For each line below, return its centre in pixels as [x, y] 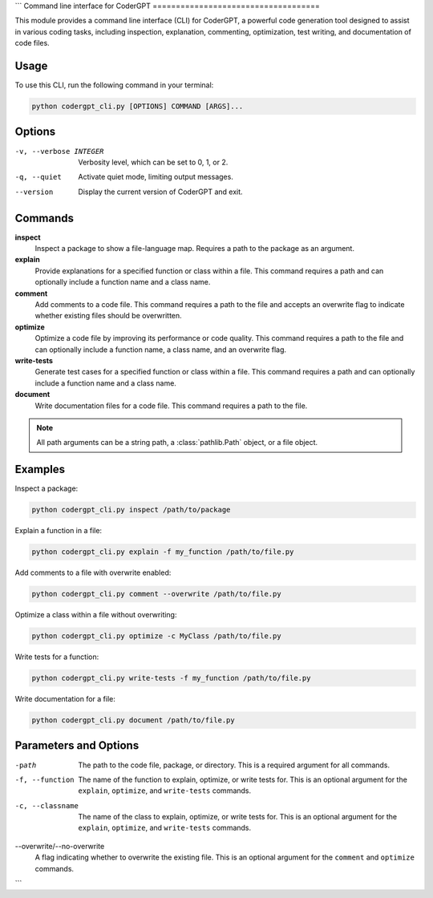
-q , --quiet [38, 177]
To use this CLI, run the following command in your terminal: [114, 85]
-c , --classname [47, 805]
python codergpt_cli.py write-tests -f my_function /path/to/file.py [171, 678]
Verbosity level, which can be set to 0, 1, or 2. [153, 162]
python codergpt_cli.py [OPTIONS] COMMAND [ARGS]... [138, 107]
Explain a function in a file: [59, 531]
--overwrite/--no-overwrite [60, 846]
